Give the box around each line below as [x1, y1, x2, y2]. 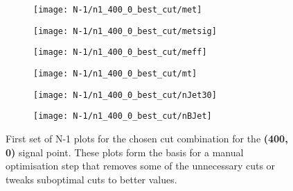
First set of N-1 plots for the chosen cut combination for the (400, [6, 131, 288, 145]
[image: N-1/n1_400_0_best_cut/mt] [33, 68, 197, 78]
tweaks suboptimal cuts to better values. [6, 172, 177, 186]
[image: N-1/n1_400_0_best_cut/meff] [33, 47, 207, 58]
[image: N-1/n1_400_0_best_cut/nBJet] [33, 111, 212, 122]
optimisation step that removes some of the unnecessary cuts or [6, 158, 276, 173]
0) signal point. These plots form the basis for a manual [6, 144, 244, 159]
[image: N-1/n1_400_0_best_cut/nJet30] [33, 90, 217, 100]
